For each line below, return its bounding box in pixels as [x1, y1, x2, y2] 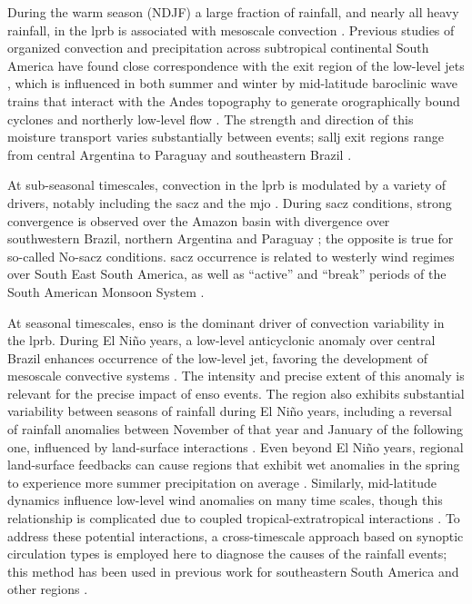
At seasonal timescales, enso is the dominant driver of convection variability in [7, 312, 445, 332]
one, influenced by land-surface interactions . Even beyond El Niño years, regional [7, 437, 464, 456]
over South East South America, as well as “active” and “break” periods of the [7, 264, 447, 283]
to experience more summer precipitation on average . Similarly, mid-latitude [7, 472, 437, 491]
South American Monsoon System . [7, 282, 205, 301]
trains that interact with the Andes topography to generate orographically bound [7, 91, 460, 110]
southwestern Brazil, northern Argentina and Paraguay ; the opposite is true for [7, 229, 454, 248]
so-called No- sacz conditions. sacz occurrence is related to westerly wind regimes [7, 246, 455, 265]
